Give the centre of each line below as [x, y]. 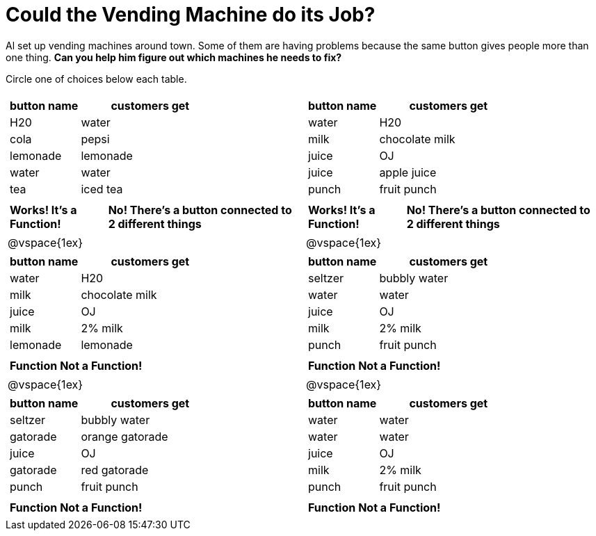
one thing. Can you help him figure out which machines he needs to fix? [174, 57]
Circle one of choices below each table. [96, 79]
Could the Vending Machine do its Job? [191, 15]
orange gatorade [124, 436]
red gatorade [115, 470]
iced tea [102, 189]
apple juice [408, 172]
